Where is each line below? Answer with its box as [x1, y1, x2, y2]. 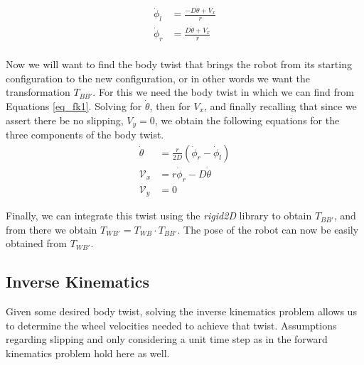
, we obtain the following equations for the [154, 112, 340, 127]
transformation [6, 85, 70, 99]
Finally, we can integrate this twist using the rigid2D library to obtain [6, 208, 312, 223]
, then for [149, 99, 191, 114]
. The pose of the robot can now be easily [177, 222, 359, 236]
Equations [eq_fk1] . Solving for [6, 99, 142, 114]
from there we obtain [6, 222, 97, 236]
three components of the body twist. [6, 127, 164, 142]
